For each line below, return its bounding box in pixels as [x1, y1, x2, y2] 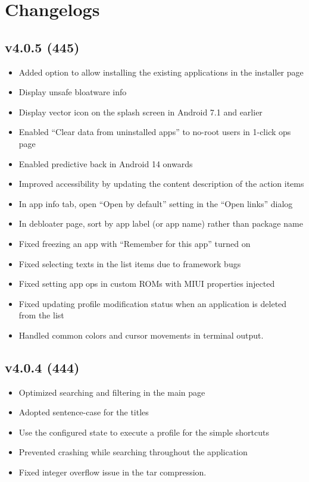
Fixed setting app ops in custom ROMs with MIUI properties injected [18, 277, 275, 290]
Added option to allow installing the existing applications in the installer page [18, 65, 304, 78]
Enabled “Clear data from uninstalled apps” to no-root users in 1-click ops [18, 126, 291, 138]
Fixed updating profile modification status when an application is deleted [18, 297, 287, 309]
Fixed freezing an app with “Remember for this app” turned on [18, 237, 251, 249]
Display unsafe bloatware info [18, 86, 127, 98]
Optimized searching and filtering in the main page [18, 386, 205, 398]
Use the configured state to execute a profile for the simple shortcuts [18, 425, 269, 438]
